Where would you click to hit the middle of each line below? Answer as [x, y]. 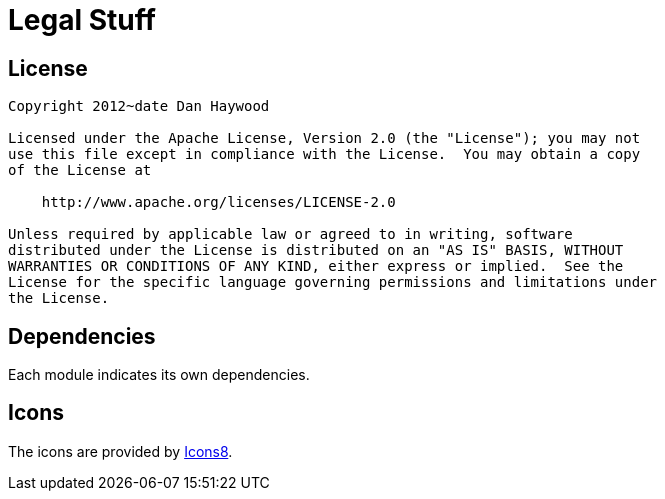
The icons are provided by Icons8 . [120, 451]
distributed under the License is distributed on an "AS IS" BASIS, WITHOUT [316, 250]
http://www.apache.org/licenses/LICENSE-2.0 [218, 202]
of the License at [80, 170]
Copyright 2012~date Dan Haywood [139, 106]
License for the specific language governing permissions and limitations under [333, 282]
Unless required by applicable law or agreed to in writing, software [290, 234]
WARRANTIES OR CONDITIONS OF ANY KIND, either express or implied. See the [316, 266]
